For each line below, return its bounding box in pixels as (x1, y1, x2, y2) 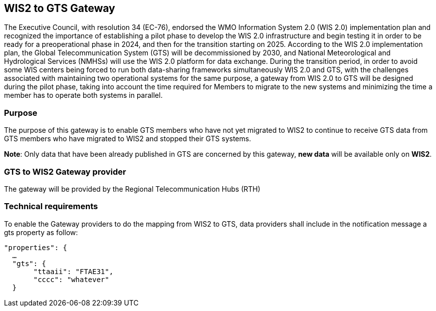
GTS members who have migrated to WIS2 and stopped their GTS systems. (4, 134, 251, 143)
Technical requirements (4, 201, 98, 212)
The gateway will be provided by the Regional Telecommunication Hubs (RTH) (4, 184, 260, 193)
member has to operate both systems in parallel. (4, 91, 163, 100)
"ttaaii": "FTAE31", (33, 267, 114, 276)
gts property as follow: (4, 228, 78, 237)
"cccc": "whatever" (33, 275, 109, 284)
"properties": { (4, 243, 67, 252)
